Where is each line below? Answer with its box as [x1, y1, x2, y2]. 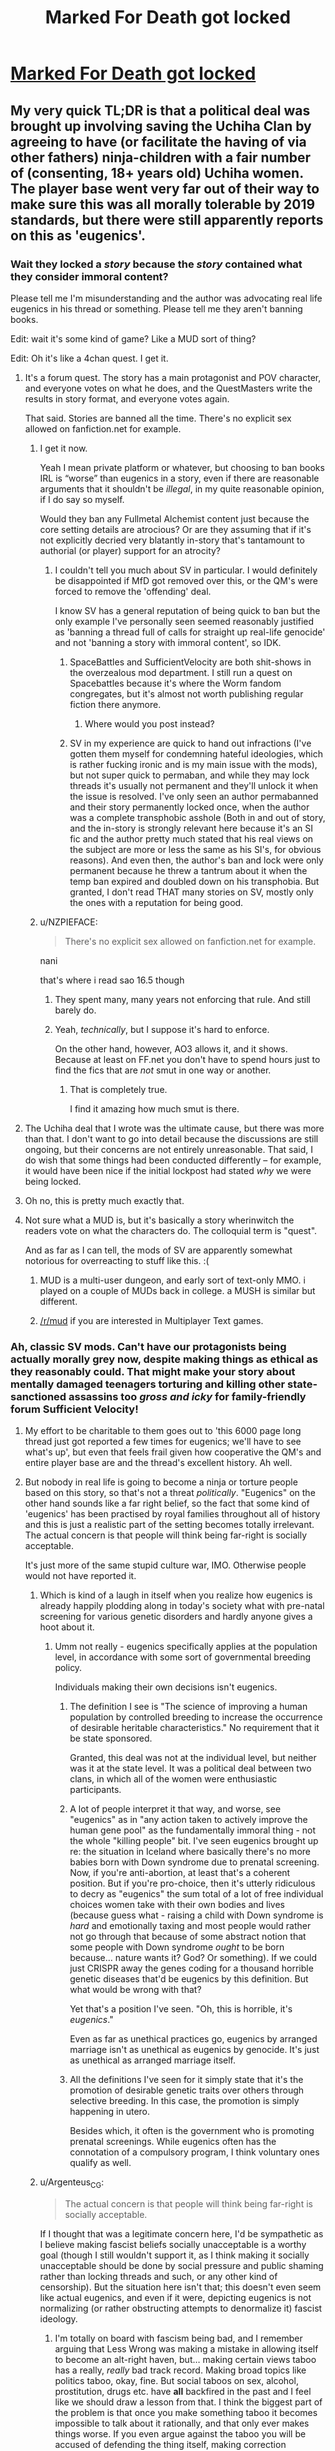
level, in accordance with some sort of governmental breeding [54, 1651, 312, 1663]
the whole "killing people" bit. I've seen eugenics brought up [69, 1835, 319, 1847]
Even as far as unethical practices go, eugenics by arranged [69, 2033, 318, 2045]
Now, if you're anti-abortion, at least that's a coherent [69, 1867, 291, 1879]
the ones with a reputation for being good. [69, 896, 244, 908]
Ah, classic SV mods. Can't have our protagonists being [10, 1339, 287, 1353]
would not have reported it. [24, 1570, 137, 1582]
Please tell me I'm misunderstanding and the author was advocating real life [10, 292, 323, 304]
